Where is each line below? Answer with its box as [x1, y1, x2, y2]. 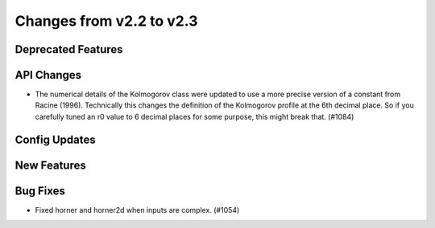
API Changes [14, 68, 82, 82]
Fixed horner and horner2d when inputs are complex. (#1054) [35, 205, 240, 214]
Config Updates [14, 132, 96, 146]
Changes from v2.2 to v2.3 [14, 12, 198, 30]
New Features [14, 158, 86, 172]
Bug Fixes [14, 184, 66, 197]
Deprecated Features [14, 43, 124, 56]
